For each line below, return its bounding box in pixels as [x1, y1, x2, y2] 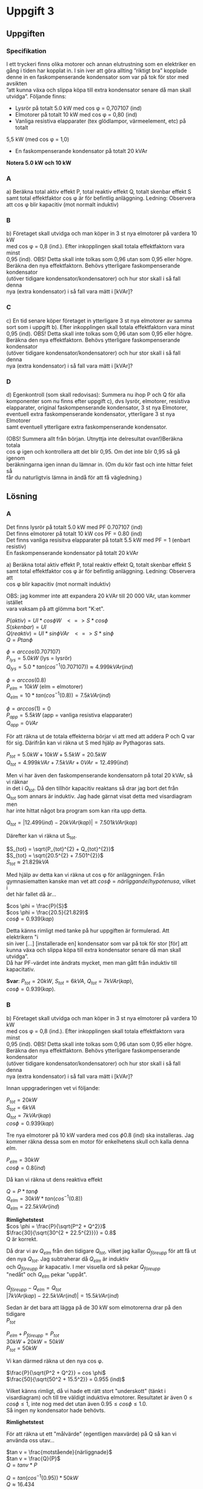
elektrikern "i [6, 933, 38, 941]
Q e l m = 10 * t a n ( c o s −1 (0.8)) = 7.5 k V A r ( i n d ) [6, 690, 111, 701]
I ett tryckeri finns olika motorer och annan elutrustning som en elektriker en [6, 60, 196, 67]
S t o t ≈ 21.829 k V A [6, 858, 50, 867]
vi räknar [6, 779, 28, 786]
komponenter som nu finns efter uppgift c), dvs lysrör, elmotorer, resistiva [6, 398, 190, 405]
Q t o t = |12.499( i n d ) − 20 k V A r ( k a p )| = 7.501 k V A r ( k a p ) [6, 819, 138, 827]
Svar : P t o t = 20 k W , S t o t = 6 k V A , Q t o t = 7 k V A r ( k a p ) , [6, 978, 134, 986]
